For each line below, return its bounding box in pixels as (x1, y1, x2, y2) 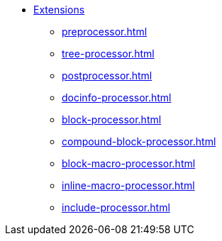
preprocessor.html (62, 26, 148, 38)
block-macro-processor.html (62, 157, 196, 169)
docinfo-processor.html (62, 91, 172, 103)
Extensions (33, 4, 85, 16)
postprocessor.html (62, 69, 152, 82)
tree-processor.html (62, 47, 155, 60)
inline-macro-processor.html (62, 179, 195, 191)
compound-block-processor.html (62, 135, 216, 147)
